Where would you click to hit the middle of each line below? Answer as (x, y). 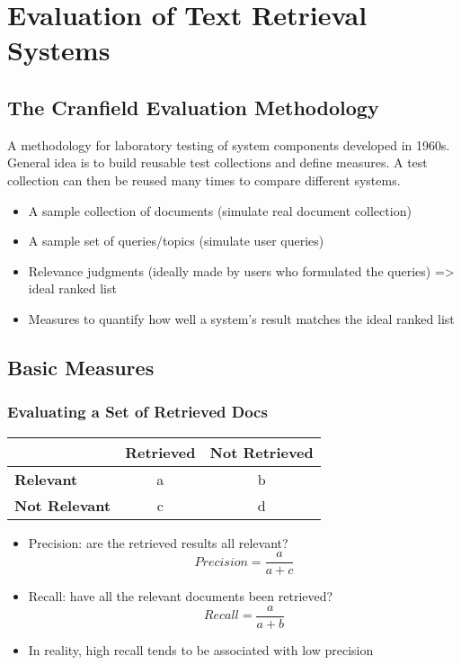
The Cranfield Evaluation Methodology (193, 107)
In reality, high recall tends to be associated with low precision (201, 649)
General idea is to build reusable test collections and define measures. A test (217, 162)
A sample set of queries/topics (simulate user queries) (176, 241)
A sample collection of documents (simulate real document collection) (220, 210)
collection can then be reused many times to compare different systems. (204, 180)
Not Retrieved (262, 452)
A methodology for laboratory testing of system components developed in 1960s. (229, 144)
